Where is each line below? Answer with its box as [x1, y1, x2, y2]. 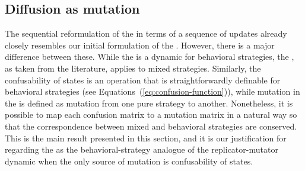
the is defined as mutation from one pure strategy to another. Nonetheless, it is [5, 96, 293, 109]
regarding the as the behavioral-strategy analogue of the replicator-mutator [5, 143, 278, 156]
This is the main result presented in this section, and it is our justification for [5, 131, 287, 144]
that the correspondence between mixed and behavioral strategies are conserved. [5, 120, 297, 132]
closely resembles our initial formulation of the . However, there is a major [5, 38, 275, 51]
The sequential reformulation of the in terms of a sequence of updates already [5, 27, 287, 40]
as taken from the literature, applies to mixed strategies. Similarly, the [5, 62, 261, 74]
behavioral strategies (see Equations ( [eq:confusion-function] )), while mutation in [5, 85, 300, 98]
